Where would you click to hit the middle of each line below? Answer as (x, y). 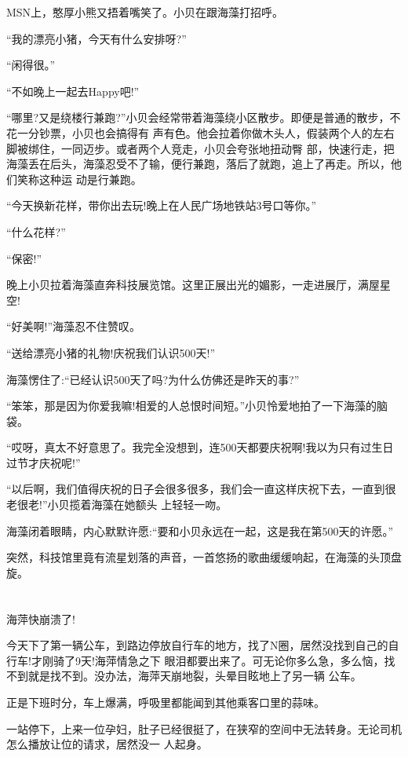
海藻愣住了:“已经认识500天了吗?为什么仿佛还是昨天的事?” (153, 379)
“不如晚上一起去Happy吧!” (73, 91)
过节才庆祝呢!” (44, 462)
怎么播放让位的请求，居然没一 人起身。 (107, 744)
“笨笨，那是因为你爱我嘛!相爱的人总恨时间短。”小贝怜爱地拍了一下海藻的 (192, 406)
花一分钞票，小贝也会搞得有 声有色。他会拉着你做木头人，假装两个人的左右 (200, 132)
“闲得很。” (31, 65)
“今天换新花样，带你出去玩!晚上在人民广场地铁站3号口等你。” (162, 205)
